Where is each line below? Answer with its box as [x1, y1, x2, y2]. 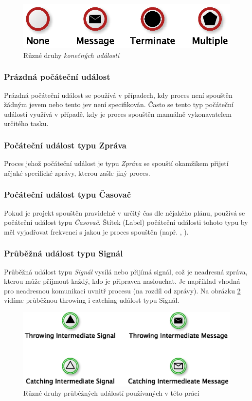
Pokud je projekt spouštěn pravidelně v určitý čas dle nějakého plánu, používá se [4, 207, 245, 218]
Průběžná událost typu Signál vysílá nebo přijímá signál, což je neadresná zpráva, [4, 266, 248, 276]
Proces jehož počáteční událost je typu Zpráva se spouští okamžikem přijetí [4, 158, 229, 168]
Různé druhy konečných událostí [23, 50, 120, 60]
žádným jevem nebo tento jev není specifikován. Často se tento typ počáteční [4, 99, 234, 109]
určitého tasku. [4, 118, 49, 128]
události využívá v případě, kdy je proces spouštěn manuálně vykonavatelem [4, 109, 232, 119]
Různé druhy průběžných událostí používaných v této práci [23, 388, 199, 398]
